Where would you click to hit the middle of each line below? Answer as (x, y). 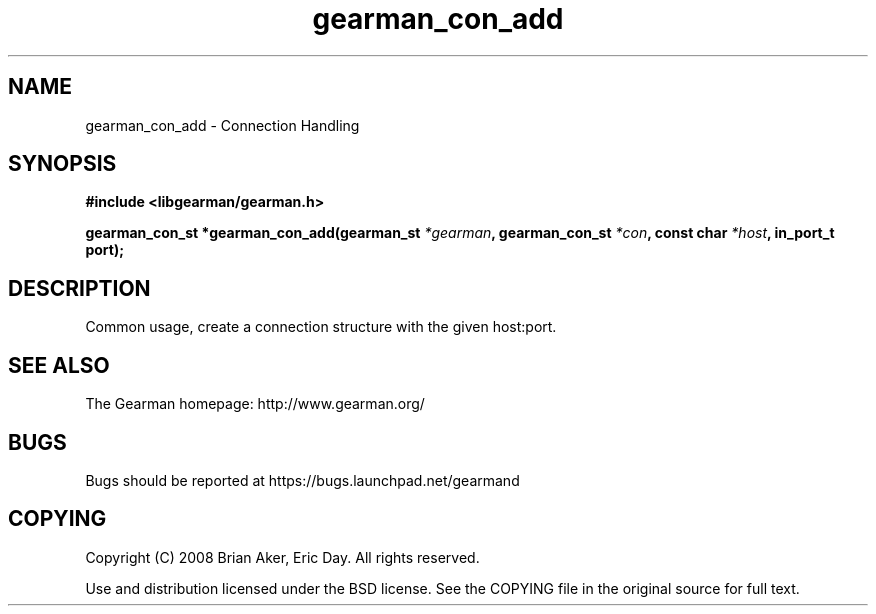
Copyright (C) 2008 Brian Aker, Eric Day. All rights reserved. (282, 557)
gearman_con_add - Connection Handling (222, 125)
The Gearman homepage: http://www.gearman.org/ (255, 404)
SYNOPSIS (62, 164)
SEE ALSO (59, 365)
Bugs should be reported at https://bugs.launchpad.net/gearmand (302, 480)
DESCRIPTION (79, 288)
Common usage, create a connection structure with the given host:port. (321, 327)
